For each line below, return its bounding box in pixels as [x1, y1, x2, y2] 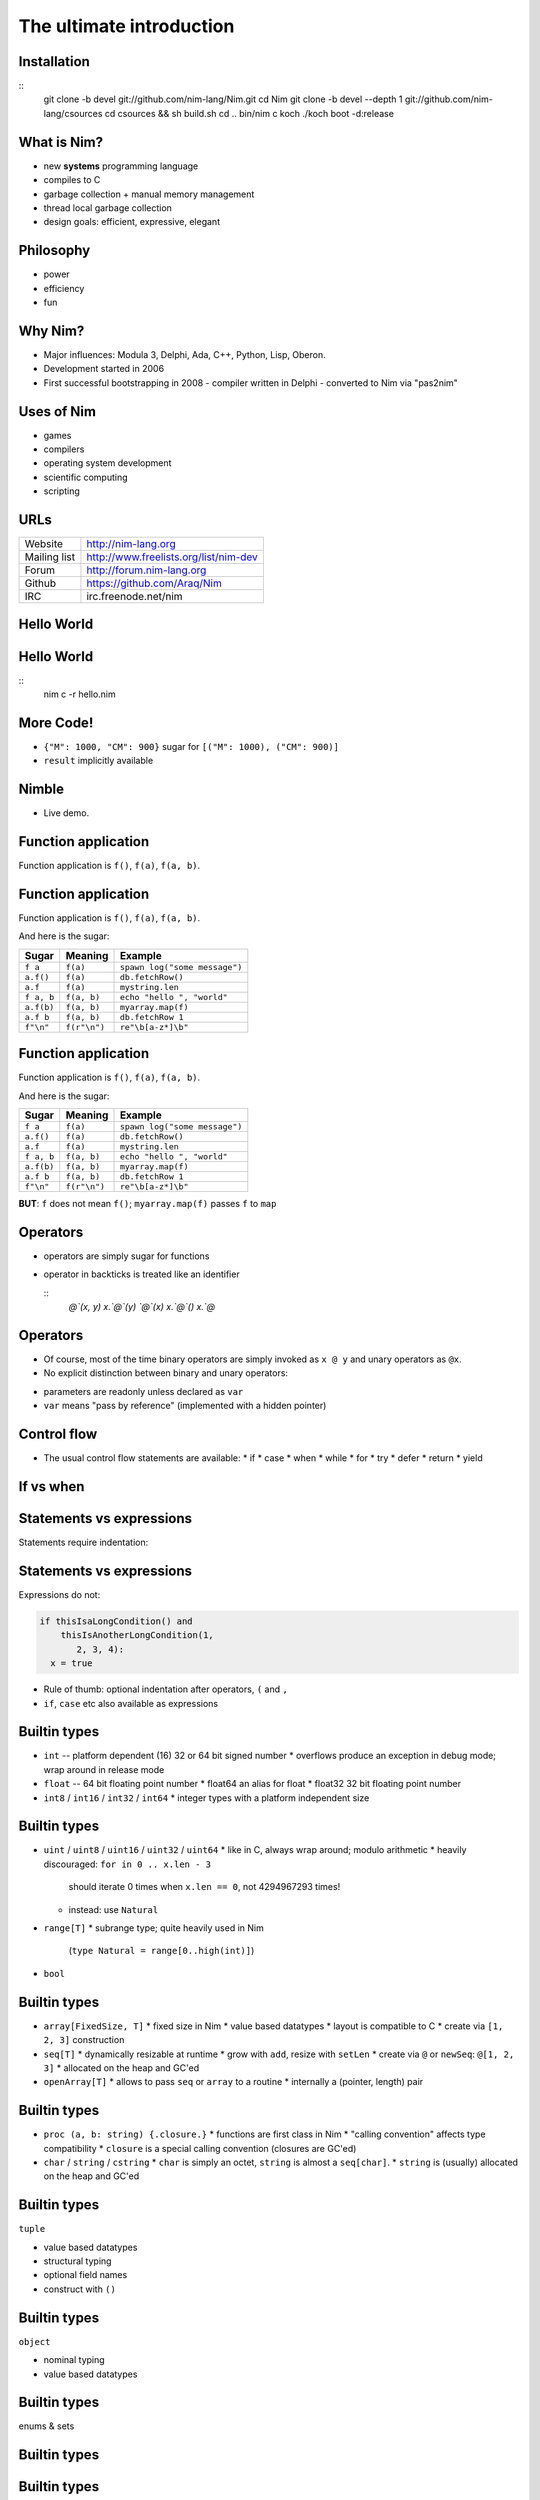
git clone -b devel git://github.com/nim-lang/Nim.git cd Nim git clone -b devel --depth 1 [43, 93, 403, 105]
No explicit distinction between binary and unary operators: [43, 1367, 289, 1379]
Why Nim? [18, 322, 85, 339]
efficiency [43, 282, 85, 294]
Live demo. [43, 807, 90, 819]
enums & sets [18, 2420, 75, 2432]
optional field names [43, 2269, 128, 2281]
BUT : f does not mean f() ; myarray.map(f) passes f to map [18, 1198, 277, 1210]
